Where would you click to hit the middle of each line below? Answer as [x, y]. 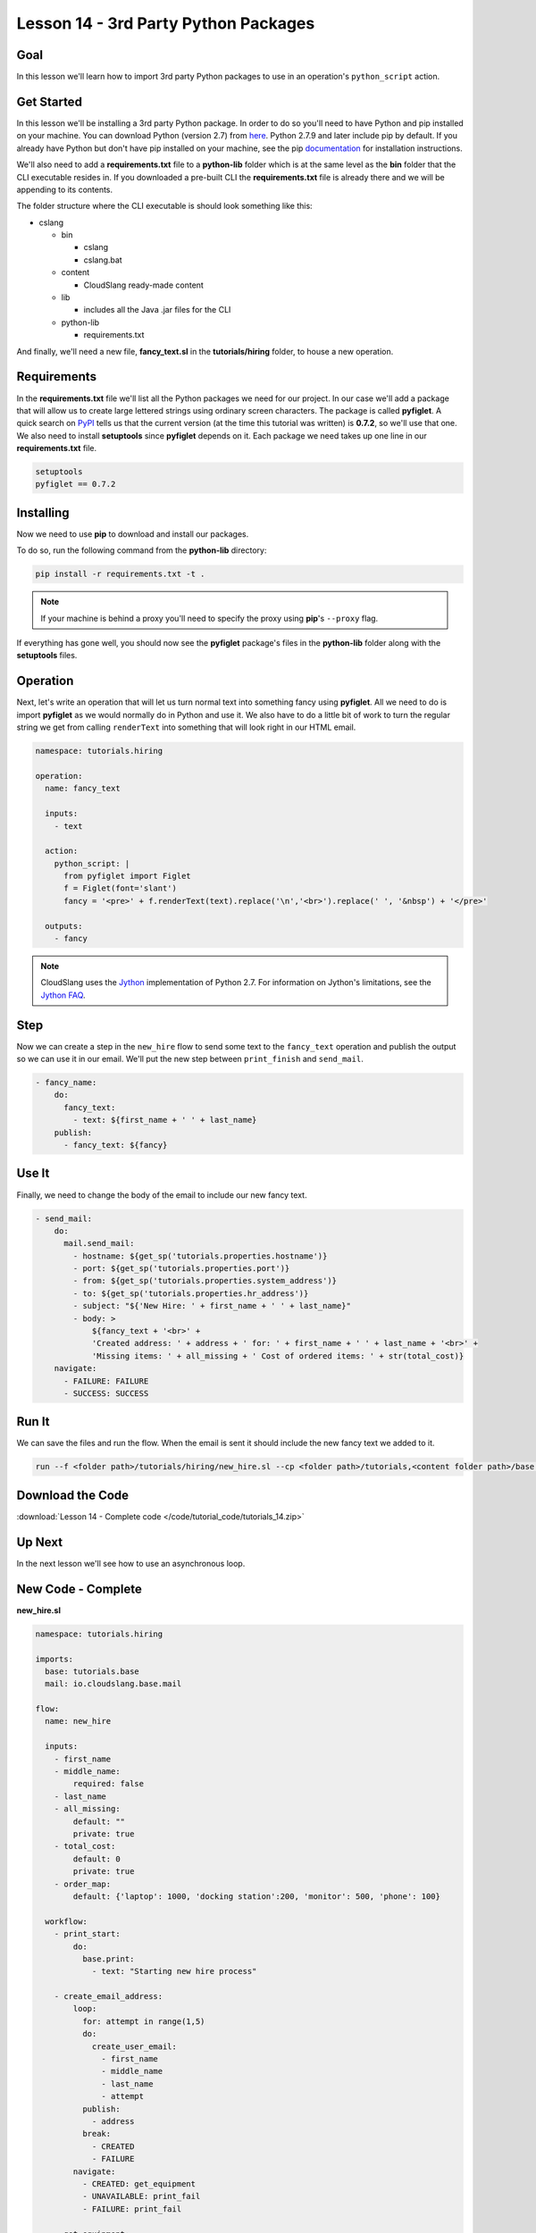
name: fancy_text [83, 789]
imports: [54, 1659]
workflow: [67, 1921]
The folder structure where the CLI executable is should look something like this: [164, 206]
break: [96, 2134]
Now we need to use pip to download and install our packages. [133, 534]
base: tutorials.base [92, 1671]
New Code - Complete [79, 1589]
